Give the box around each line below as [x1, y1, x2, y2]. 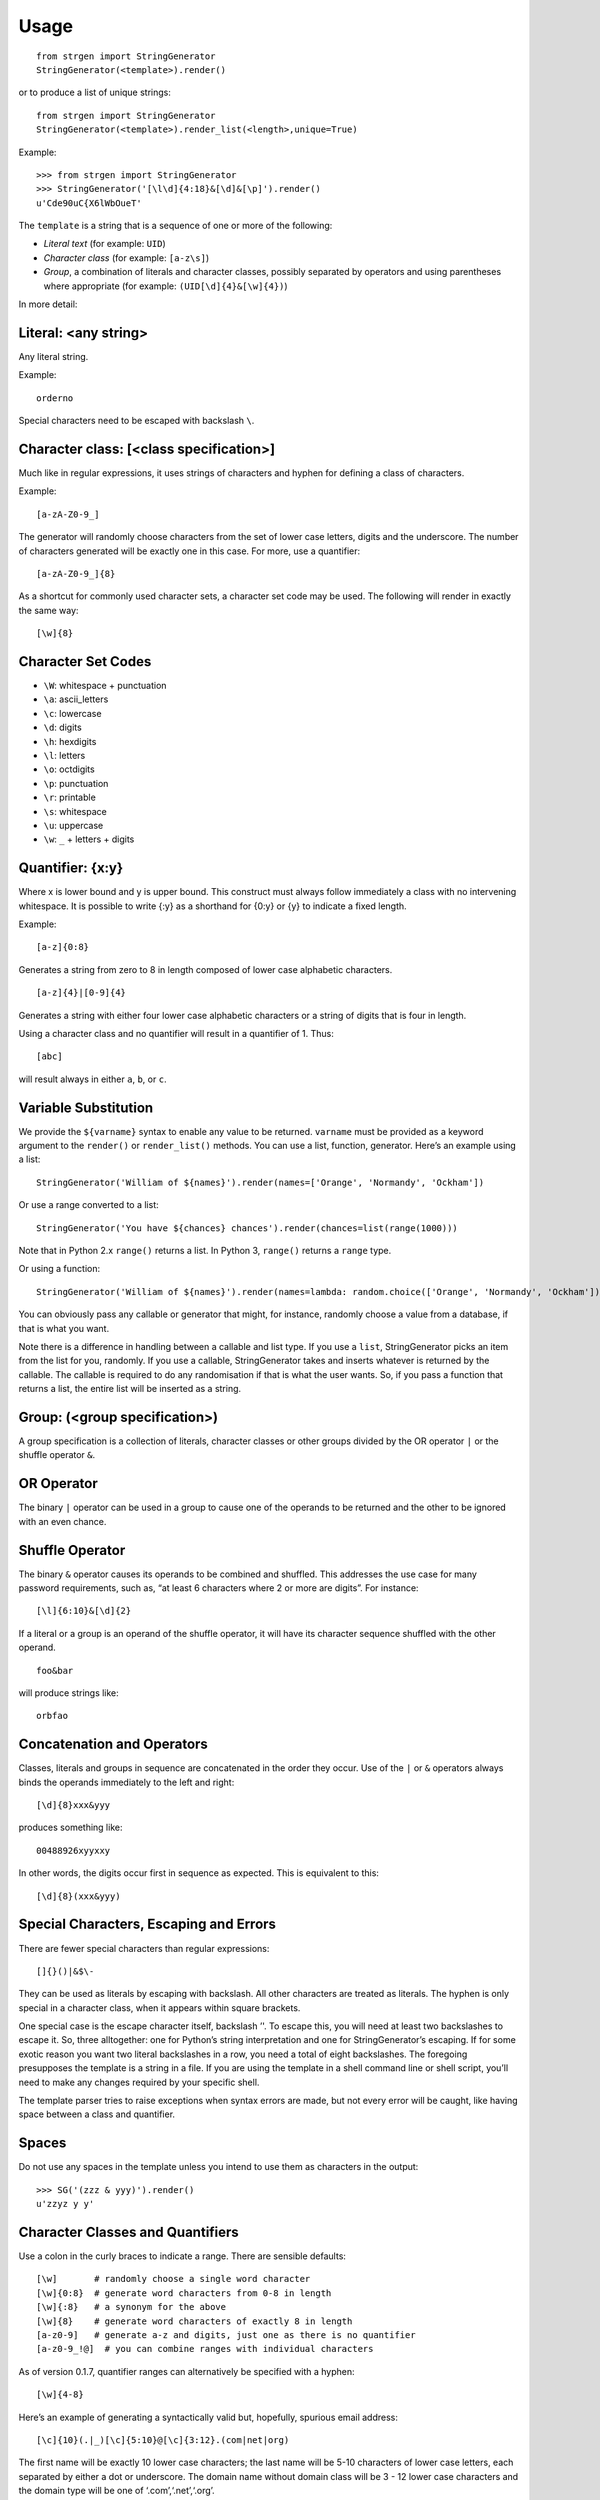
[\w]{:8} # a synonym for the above [36, 2301, 227, 2313]
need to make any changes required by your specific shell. [18, 2076, 260, 2088]
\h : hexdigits [43, 735, 97, 747]
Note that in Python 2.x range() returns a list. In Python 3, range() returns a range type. [18, 1245, 392, 1256]
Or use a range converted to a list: [18, 1199, 159, 1211]
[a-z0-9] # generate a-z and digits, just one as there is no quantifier [36, 2329, 416, 2340]
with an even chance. [18, 1515, 107, 1527]
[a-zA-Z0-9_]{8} [36, 568, 116, 579]
